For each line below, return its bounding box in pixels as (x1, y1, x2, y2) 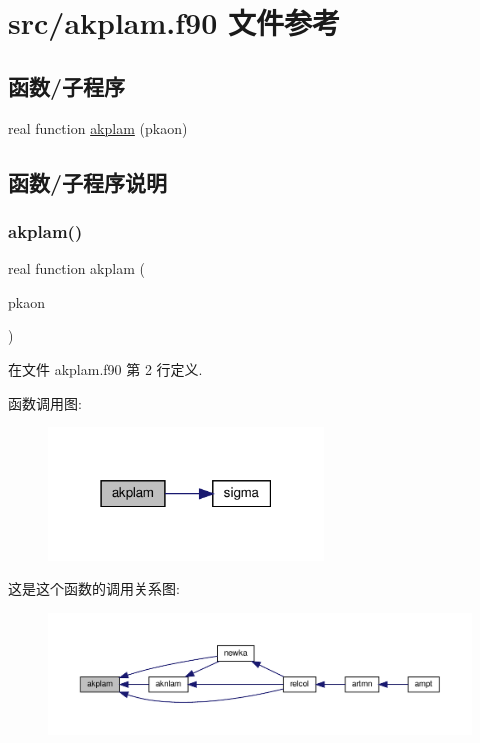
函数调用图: (8, 392, 82, 413)
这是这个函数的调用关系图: (8, 578, 180, 599)
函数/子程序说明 (8, 166, 168, 197)
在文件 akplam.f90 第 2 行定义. (8, 358, 203, 379)
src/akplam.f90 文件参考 (8, 2, 341, 43)
